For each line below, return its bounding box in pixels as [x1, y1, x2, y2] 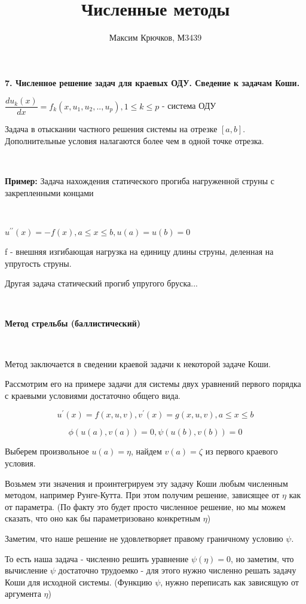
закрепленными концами [5, 186, 94, 199]
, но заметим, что [231, 552, 294, 565]
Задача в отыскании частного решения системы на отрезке [5, 123, 218, 135]
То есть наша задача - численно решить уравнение [5, 552, 189, 565]
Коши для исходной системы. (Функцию [5, 575, 152, 588]
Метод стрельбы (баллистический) [5, 317, 141, 330]
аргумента [5, 587, 41, 600]
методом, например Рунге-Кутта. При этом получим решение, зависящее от [5, 489, 280, 501]
